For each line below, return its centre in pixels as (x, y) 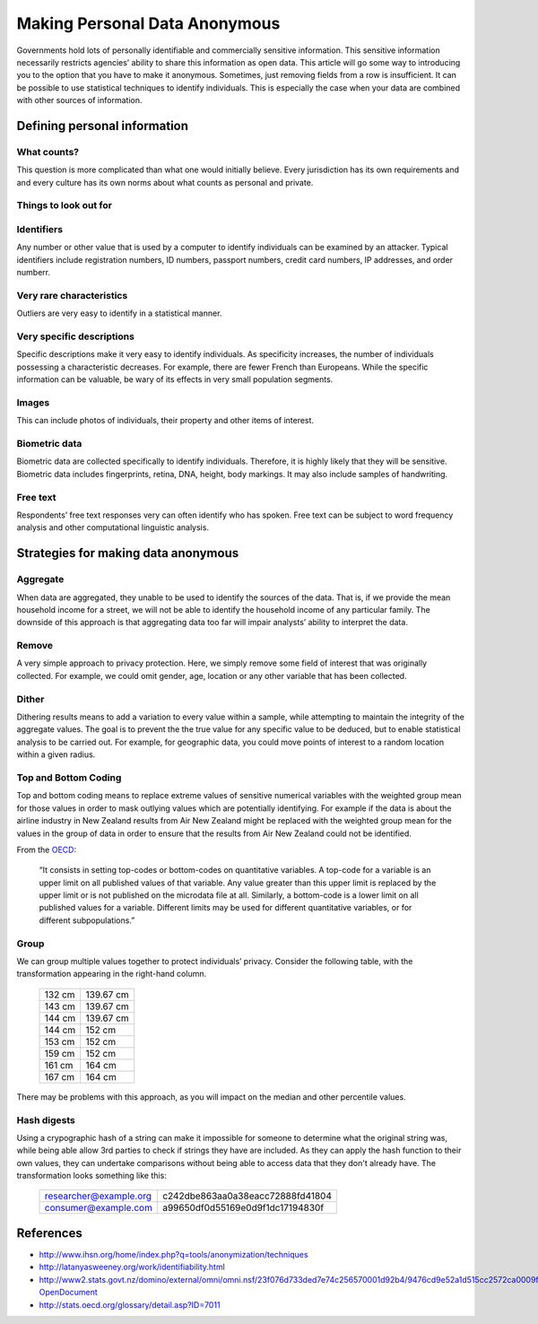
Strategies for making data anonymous (128, 553)
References (49, 1233)
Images (33, 402)
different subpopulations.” (87, 920)
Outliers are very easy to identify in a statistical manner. (119, 313)
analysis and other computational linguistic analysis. (113, 527)
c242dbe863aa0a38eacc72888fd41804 (247, 1196)
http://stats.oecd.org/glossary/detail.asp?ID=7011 (130, 1304)
